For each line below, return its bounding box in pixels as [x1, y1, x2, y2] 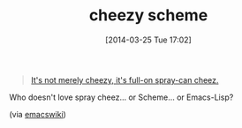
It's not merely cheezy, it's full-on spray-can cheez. [30, 74, 219, 85]
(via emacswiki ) [9, 109, 66, 119]
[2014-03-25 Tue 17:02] [105, 34, 192, 45]
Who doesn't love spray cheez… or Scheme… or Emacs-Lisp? [9, 92, 234, 102]
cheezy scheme [88, 5, 208, 26]
